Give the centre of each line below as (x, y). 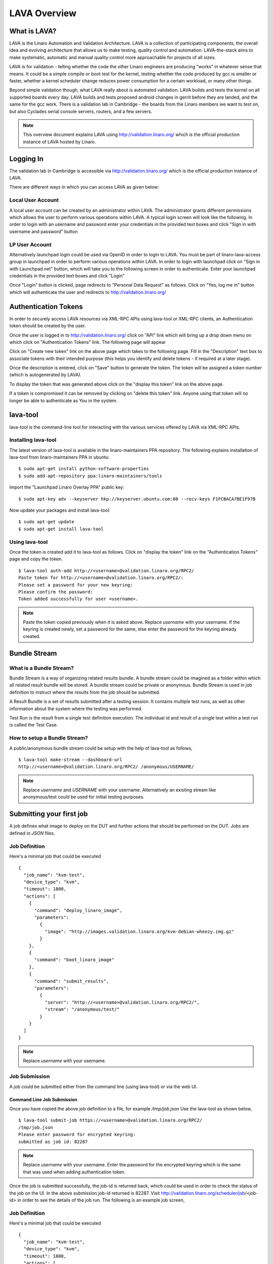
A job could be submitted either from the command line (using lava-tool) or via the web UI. (103, 1087)
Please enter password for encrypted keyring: (77, 1135)
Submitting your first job (49, 814)
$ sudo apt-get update (47, 522)
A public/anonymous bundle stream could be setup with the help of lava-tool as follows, (101, 748)
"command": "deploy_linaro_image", (78, 910)
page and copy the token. (36, 559)
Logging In (27, 159)
